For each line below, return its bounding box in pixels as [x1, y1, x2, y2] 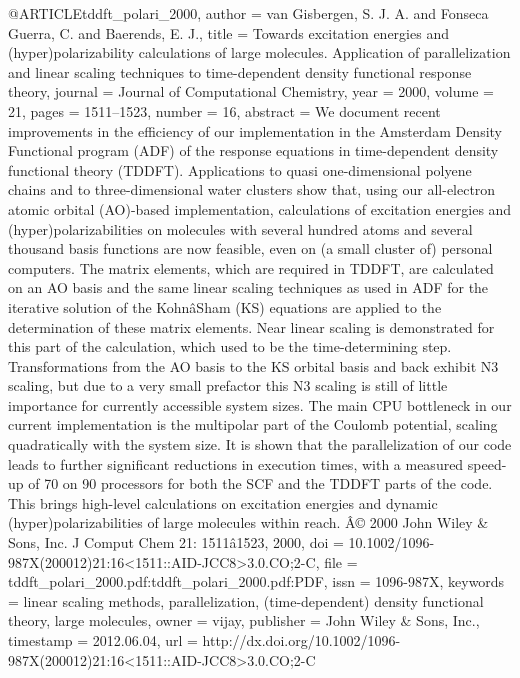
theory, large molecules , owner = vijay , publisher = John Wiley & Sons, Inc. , [8, 610, 480, 631]
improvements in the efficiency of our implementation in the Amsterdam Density [8, 120, 503, 141]
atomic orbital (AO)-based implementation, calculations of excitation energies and [8, 198, 512, 219]
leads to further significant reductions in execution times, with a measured [8, 453, 464, 474]
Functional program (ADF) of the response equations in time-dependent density [8, 140, 499, 161]
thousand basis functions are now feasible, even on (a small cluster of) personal [8, 238, 493, 259]
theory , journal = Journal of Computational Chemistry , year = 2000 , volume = [8, 81, 494, 102]
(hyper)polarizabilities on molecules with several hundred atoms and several [8, 218, 473, 239]
